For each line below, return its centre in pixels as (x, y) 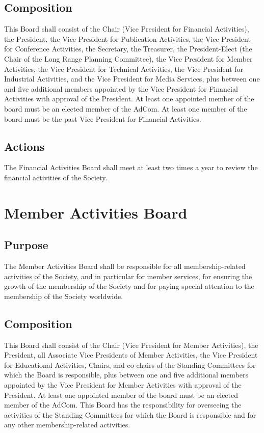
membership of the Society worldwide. (64, 296)
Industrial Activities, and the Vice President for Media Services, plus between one (132, 79)
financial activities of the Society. (56, 177)
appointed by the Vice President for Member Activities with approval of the (123, 385)
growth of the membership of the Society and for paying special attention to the (129, 286)
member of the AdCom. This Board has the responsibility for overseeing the (123, 405)
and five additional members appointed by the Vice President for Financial (121, 88)
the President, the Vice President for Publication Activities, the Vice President (127, 38)
